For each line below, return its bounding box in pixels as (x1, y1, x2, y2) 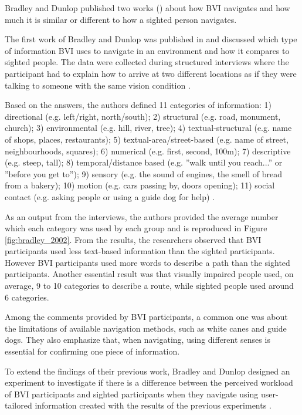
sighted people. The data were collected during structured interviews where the (5, 56, 289, 68)
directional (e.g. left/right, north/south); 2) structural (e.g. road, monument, (5, 110, 281, 122)
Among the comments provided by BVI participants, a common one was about (5, 311, 288, 323)
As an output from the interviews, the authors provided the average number (5, 210, 279, 222)
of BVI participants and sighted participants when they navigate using (5, 387, 259, 400)
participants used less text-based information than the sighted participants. (5, 245, 275, 257)
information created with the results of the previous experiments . (35, 399, 272, 411)
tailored (5, 399, 32, 411)
